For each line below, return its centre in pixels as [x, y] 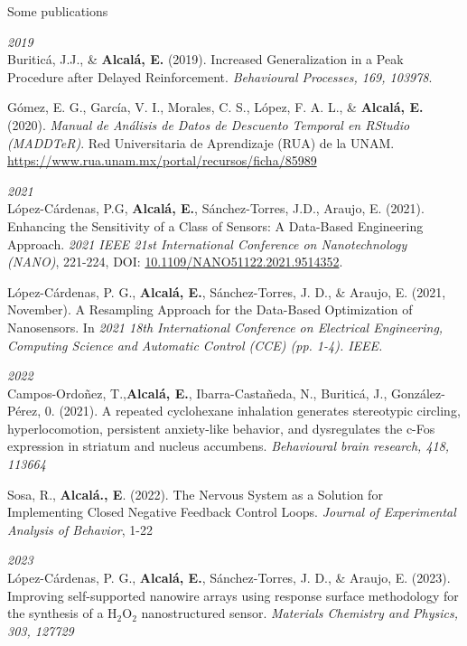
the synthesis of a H [62, 613]
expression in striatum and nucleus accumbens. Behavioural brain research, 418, [229, 446]
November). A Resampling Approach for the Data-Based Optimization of [210, 309]
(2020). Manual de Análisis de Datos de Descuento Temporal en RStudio [209, 124]
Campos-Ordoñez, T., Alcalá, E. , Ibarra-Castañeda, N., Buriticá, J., [197, 393]
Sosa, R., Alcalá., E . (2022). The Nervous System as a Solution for [195, 494]
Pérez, [24, 411]
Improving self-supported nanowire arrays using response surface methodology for [233, 595]
